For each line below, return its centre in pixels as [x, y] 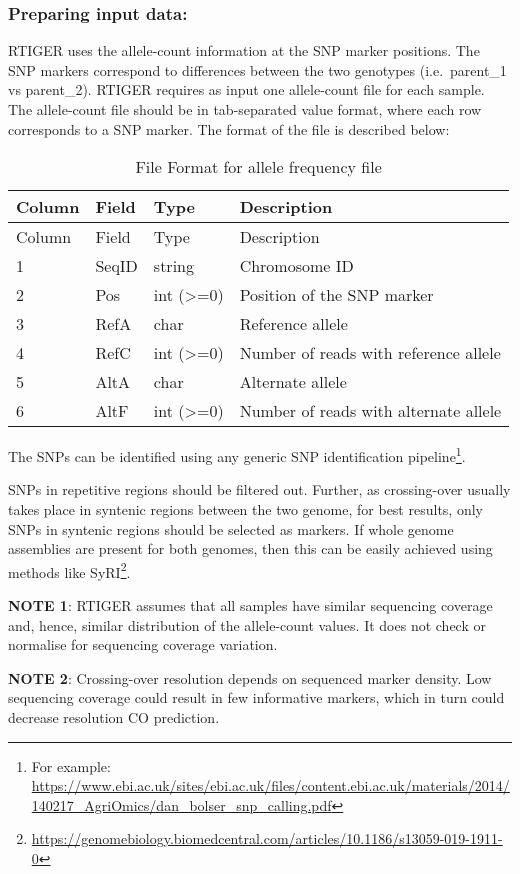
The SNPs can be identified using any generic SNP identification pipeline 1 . [237, 454]
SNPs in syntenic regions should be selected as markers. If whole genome [231, 528]
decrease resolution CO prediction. [114, 717]
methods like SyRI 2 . [69, 570]
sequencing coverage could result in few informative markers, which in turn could [256, 697]
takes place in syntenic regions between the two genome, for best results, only [245, 509]
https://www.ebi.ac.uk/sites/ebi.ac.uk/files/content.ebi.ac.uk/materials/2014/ [270, 785]
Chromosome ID [296, 266]
